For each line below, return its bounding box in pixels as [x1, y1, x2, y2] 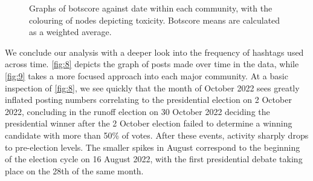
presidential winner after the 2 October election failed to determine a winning [5, 117, 292, 130]
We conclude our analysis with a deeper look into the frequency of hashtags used [5, 45, 304, 58]
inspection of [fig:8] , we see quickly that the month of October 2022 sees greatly [5, 81, 300, 94]
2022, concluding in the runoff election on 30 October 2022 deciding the [5, 105, 270, 117]
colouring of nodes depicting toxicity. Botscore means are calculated [29, 13, 280, 26]
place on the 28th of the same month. [5, 164, 144, 177]
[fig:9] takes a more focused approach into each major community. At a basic [5, 69, 288, 82]
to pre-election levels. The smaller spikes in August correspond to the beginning [5, 140, 300, 153]
